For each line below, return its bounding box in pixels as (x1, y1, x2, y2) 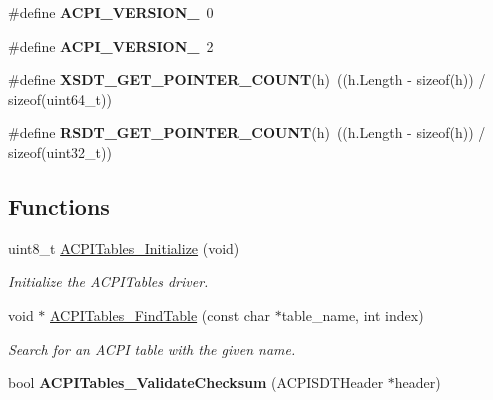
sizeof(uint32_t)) (8, 141, 112, 162)
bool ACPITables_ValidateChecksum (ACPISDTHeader (8, 372, 384, 393)
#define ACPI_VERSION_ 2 (8, 35, 214, 56)
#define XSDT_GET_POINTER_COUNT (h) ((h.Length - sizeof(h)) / (8, 69, 486, 90)
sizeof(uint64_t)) (8, 88, 112, 109)
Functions (8, 190, 110, 221)
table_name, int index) (281, 304, 424, 325)
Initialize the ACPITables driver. (8, 271, 209, 292)
